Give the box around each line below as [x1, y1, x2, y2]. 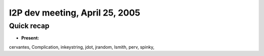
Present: [21, 35, 39, 41]
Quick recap [9, 21, 50, 30]
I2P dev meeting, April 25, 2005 [9, 7, 140, 18]
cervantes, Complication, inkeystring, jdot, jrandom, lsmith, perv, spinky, [9, 44, 154, 50]
